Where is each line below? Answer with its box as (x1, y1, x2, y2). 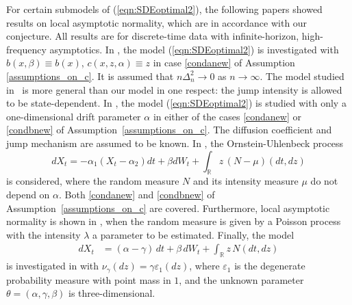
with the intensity (6, 227, 81, 241)
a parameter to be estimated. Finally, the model (92, 227, 294, 241)
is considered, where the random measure (6, 174, 179, 188)
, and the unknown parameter (179, 272, 304, 287)
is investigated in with (6, 258, 99, 273)
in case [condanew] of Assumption (153, 55, 295, 70)
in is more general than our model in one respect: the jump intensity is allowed (6, 82, 342, 96)
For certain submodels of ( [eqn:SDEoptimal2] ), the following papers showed (6, 2, 323, 16)
